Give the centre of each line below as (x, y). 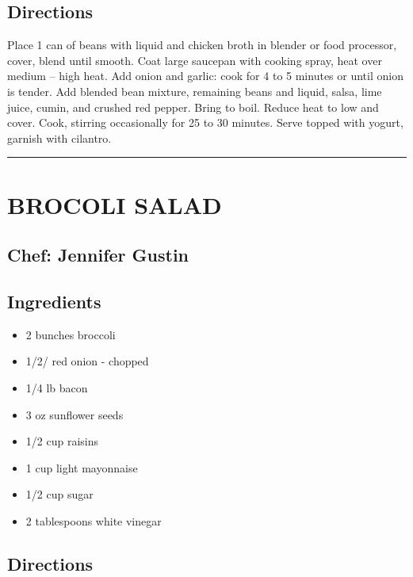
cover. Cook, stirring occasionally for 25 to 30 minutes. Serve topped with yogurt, (205, 122)
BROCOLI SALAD (115, 204)
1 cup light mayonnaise (82, 467)
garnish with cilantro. (59, 138)
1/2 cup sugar (59, 494)
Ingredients (54, 301)
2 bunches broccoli (71, 334)
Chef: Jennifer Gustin (98, 255)
